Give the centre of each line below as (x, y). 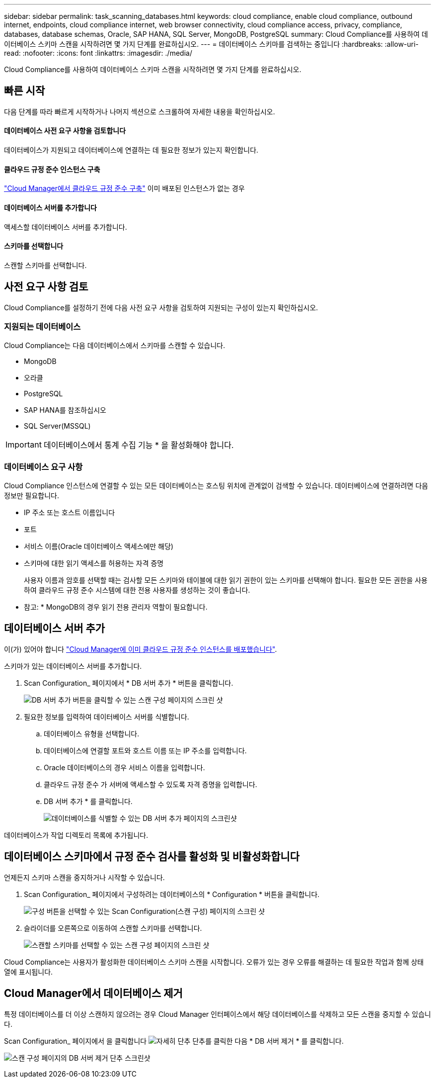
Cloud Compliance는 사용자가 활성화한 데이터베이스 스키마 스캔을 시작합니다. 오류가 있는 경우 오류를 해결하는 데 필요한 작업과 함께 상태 (214, 962)
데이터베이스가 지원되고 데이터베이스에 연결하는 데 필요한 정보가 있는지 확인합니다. (131, 150)
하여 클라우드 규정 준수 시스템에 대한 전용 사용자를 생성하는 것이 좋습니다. (137, 590)
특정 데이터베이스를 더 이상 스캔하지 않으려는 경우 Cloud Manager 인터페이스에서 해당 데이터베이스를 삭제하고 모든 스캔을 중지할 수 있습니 (217, 1014)
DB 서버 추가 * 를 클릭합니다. (88, 801)
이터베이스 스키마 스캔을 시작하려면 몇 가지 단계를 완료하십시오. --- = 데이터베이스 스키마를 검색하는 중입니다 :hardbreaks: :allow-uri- (212, 44)
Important (24, 445)
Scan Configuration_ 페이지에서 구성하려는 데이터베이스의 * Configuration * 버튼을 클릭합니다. (172, 894)
